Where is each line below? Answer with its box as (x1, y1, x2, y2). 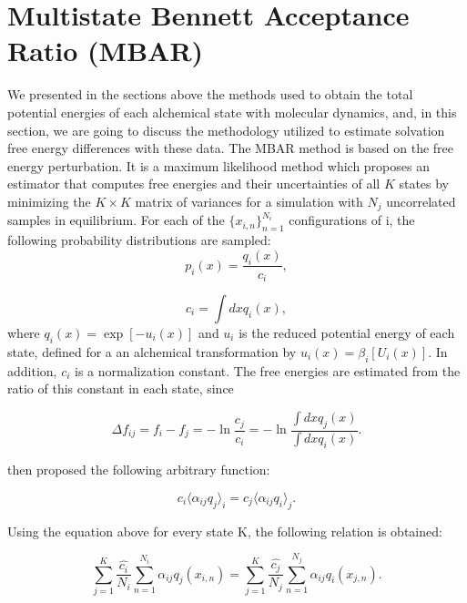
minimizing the (7, 191, 91, 210)
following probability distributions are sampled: (7, 230, 271, 250)
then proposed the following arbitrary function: (7, 460, 270, 479)
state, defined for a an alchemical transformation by (7, 342, 297, 361)
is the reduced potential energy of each (239, 323, 455, 342)
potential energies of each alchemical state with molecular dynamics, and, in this (7, 102, 457, 121)
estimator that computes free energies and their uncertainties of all (7, 174, 381, 193)
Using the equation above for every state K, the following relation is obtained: (7, 521, 442, 540)
